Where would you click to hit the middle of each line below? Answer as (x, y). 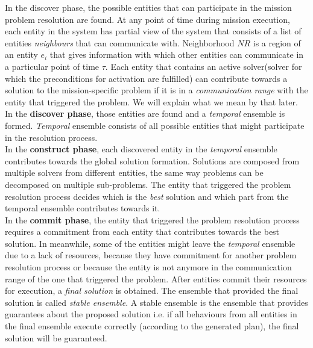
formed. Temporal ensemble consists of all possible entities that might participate (155, 125)
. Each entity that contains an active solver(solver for (204, 66)
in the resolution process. (51, 137)
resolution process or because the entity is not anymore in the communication (148, 267)
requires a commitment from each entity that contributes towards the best (142, 231)
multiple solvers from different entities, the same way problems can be (134, 172)
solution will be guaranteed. (56, 337)
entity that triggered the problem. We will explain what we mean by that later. (151, 101)
